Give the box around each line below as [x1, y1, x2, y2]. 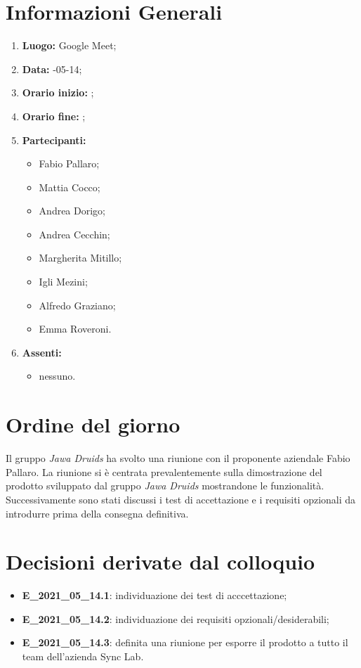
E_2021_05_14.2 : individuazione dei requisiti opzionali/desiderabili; [22, 611, 329, 626]
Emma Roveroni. [39, 321, 112, 336]
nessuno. [39, 368, 76, 383]
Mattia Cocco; [39, 179, 100, 194]
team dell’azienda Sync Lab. [22, 649, 144, 664]
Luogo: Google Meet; [22, 38, 117, 53]
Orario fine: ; [22, 108, 86, 123]
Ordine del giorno [6, 410, 180, 439]
